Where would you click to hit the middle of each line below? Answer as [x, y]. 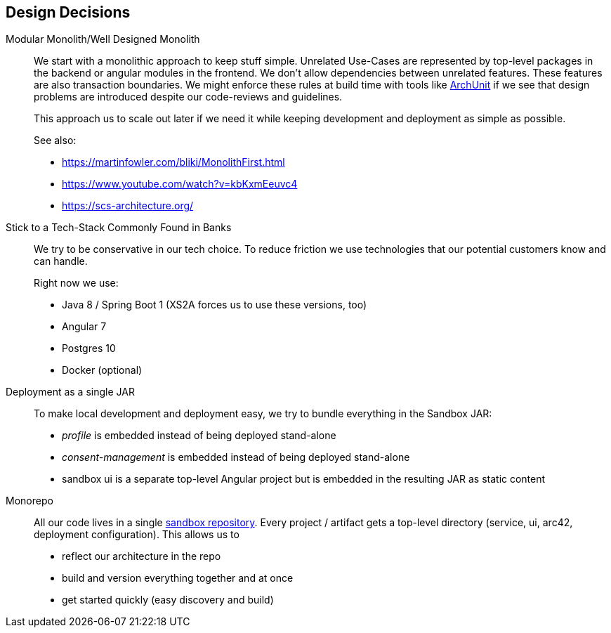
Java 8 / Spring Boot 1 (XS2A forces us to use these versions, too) [215, 305]
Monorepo [29, 501]
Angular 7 [84, 327]
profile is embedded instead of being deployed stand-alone [199, 436]
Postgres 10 [89, 348]
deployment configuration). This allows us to [137, 535]
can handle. [61, 261]
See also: [55, 141]
